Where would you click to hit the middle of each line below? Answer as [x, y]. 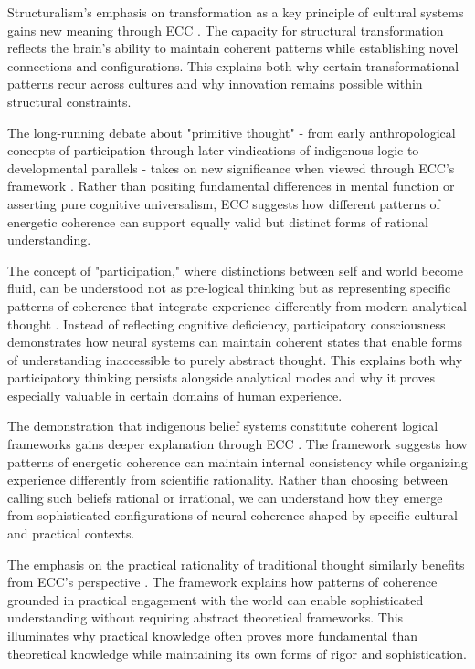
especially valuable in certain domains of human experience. [175, 395]
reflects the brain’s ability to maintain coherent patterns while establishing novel [233, 48]
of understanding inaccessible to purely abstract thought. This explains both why [235, 359]
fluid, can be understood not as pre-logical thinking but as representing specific [229, 288]
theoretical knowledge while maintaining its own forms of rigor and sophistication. [237, 653]
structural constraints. [69, 101]
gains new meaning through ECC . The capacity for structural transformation [226, 30]
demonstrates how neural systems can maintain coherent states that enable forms [235, 342]
